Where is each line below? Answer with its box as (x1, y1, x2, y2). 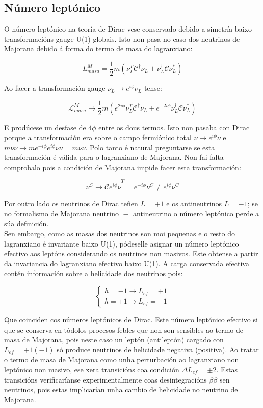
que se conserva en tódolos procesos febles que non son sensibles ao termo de (4, 324, 244, 335)
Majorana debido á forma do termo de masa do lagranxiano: (4, 43, 193, 54)
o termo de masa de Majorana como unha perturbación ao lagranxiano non (4, 354, 239, 365)
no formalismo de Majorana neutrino (4, 208, 119, 219)
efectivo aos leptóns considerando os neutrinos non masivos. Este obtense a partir (4, 248, 258, 259)
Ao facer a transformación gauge (4, 83, 106, 93)
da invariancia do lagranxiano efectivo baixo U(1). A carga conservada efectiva (4, 258, 249, 268)
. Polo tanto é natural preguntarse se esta (85, 142, 215, 152)
